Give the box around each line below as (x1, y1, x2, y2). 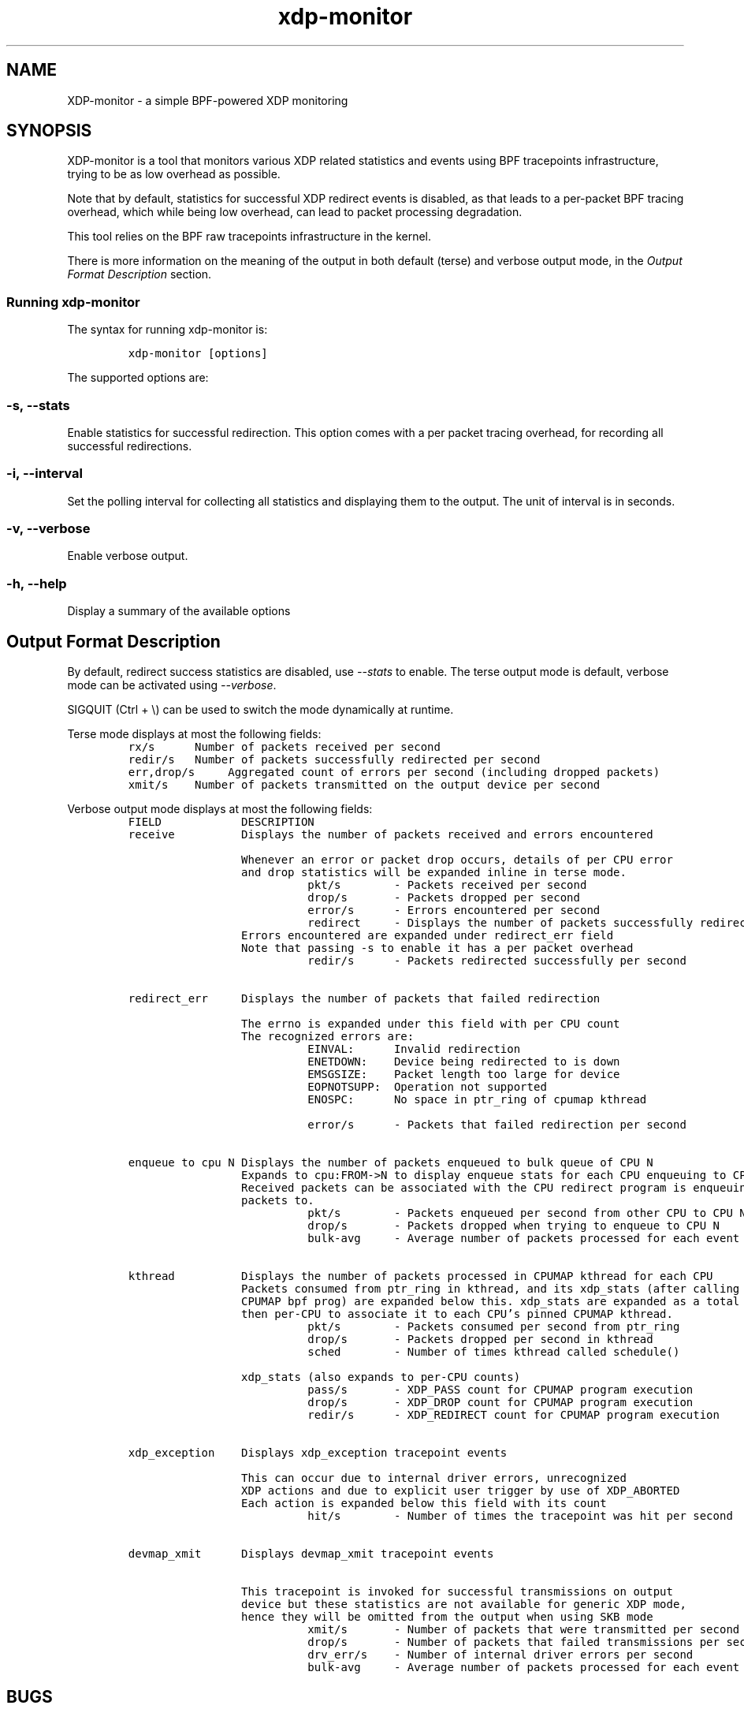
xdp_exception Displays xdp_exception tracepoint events (128, 1446, 508, 1460)
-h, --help (6, 575, 67, 591)
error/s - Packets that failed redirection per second (307, 1118, 686, 1132)
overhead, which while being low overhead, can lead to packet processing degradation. (67, 205, 523, 219)
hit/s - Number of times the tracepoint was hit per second (307, 1509, 733, 1523)
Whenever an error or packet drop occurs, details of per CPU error (241, 853, 673, 867)
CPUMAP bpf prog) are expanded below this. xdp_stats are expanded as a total (241, 1295, 740, 1308)
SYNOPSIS (6, 121, 92, 141)
